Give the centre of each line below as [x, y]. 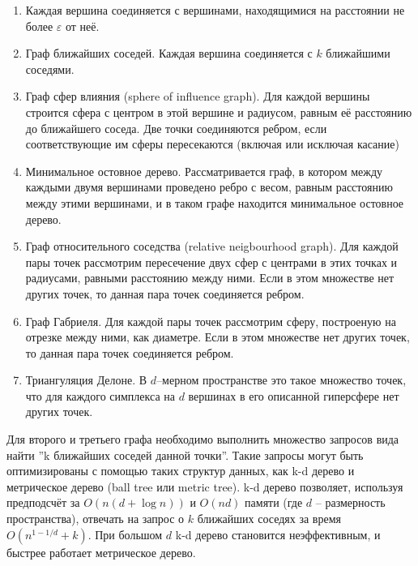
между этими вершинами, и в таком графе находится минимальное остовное [215, 202]
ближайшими [358, 53]
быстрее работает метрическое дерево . [101, 552]
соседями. [50, 69]
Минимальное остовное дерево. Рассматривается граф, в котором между [204, 171]
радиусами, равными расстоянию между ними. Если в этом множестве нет [210, 278]
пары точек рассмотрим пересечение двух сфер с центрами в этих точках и [211, 262]
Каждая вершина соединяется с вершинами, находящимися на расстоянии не [215, 10]
